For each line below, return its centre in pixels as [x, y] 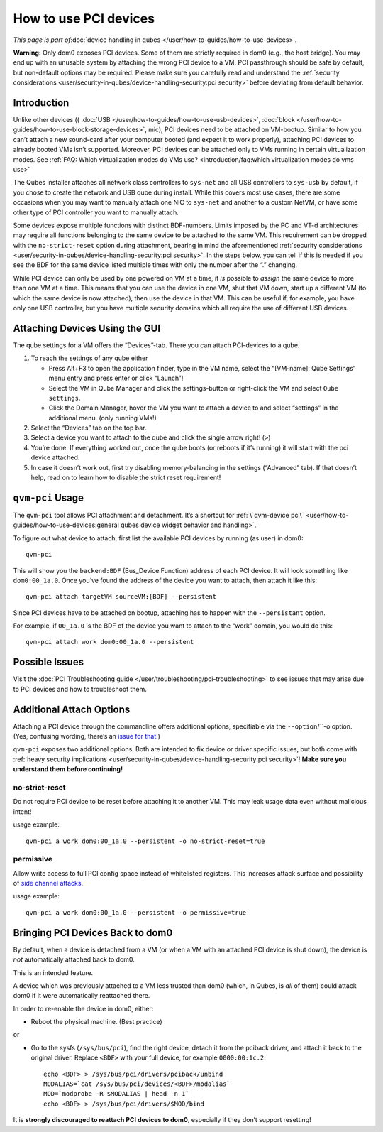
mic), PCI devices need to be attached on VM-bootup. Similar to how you [255, 130]
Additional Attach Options [72, 709]
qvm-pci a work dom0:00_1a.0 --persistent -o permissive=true [136, 912]
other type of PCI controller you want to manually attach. [96, 212]
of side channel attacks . [48, 883]
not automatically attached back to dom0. [74, 959]
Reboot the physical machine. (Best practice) [96, 1022]
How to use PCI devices [84, 18]
